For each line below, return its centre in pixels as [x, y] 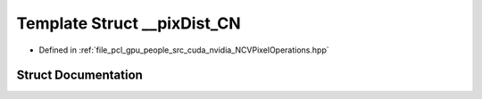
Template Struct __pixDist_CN [129, 23]
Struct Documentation [79, 75]
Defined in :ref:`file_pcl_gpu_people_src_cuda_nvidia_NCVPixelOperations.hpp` [184, 50]
